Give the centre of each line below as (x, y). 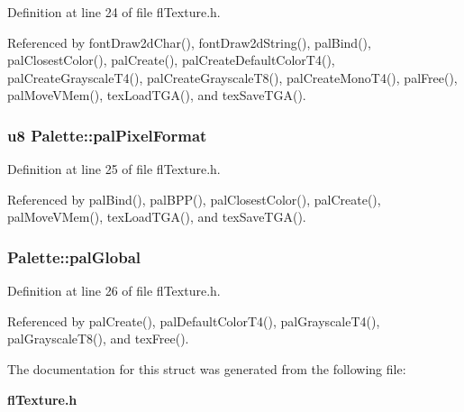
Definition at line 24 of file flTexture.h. (114, 12)
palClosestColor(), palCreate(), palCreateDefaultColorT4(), (171, 60)
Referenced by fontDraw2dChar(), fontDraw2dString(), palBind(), (189, 42)
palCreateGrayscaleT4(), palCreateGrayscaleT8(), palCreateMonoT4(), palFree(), (232, 77)
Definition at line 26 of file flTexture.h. (114, 291)
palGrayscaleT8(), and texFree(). (98, 339)
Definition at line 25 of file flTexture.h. (114, 169)
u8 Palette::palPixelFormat (107, 135)
